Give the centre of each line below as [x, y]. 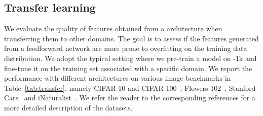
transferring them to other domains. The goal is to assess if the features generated [131, 38]
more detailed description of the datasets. [68, 107]
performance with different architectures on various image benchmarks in [118, 78]
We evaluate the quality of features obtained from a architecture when [113, 28]
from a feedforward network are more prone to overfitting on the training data [126, 48]
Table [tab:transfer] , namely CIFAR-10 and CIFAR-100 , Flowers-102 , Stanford [130, 88]
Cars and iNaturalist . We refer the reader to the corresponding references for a [130, 98]
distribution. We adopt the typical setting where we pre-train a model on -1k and [130, 58]
